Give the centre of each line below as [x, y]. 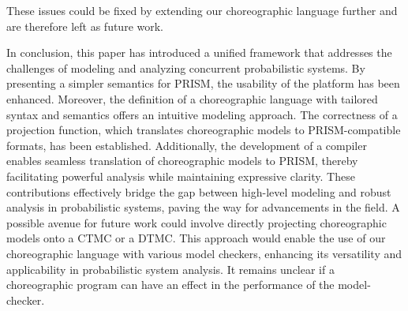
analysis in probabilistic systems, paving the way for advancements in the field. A [203, 207]
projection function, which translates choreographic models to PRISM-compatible [204, 130]
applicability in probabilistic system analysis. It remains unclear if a [170, 269]
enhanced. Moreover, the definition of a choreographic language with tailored [192, 98]
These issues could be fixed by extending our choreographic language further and [202, 10]
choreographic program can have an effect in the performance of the [170, 285]
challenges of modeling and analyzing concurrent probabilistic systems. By [186, 67]
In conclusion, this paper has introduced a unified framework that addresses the [199, 52]
